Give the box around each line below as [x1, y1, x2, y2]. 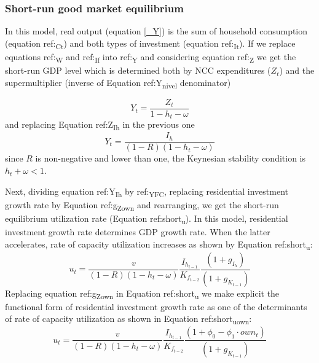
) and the [279, 64, 315, 77]
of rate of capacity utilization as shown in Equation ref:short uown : [5, 312, 252, 327]
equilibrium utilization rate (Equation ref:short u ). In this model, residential [5, 211, 288, 226]
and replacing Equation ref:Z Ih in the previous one [5, 118, 195, 133]
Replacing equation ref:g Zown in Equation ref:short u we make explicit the [5, 286, 280, 301]
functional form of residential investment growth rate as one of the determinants [5, 300, 307, 313]
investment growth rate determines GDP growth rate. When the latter [5, 225, 270, 238]
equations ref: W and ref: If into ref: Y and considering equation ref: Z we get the [5, 50, 296, 64]
